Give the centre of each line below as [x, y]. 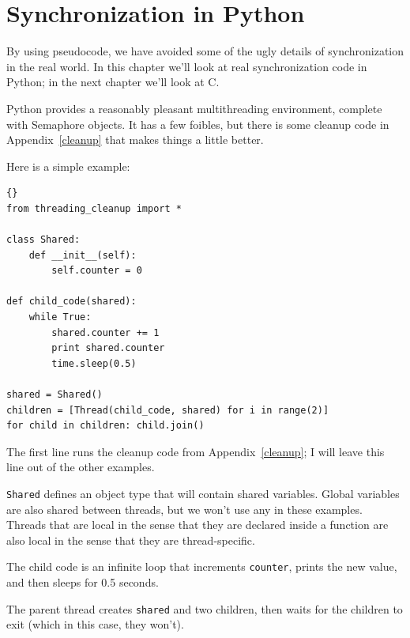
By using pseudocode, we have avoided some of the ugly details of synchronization [205, 51]
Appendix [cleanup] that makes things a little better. [135, 140]
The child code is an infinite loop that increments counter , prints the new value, [202, 566]
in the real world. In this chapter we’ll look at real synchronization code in [187, 66]
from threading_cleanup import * [94, 208]
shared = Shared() [55, 395]
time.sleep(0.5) [94, 363]
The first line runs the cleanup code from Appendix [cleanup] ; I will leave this [196, 451]
